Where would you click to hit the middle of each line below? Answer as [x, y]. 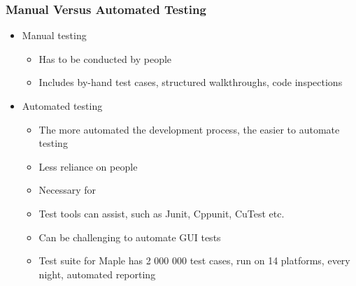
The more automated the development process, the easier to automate [189, 129]
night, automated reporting [97, 274]
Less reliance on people [88, 166]
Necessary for [67, 190]
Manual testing [54, 35]
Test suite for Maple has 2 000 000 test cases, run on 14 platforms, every [194, 260]
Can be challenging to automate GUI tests [130, 237]
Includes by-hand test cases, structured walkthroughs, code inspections [191, 82]
